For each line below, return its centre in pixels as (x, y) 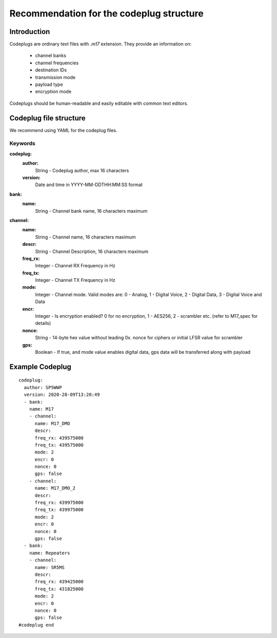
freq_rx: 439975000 (59, 503)
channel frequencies (57, 63)
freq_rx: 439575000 (59, 438)
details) (43, 323)
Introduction (30, 32)
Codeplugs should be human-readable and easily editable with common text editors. (99, 103)
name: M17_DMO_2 (55, 488)
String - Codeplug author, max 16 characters (82, 170)
